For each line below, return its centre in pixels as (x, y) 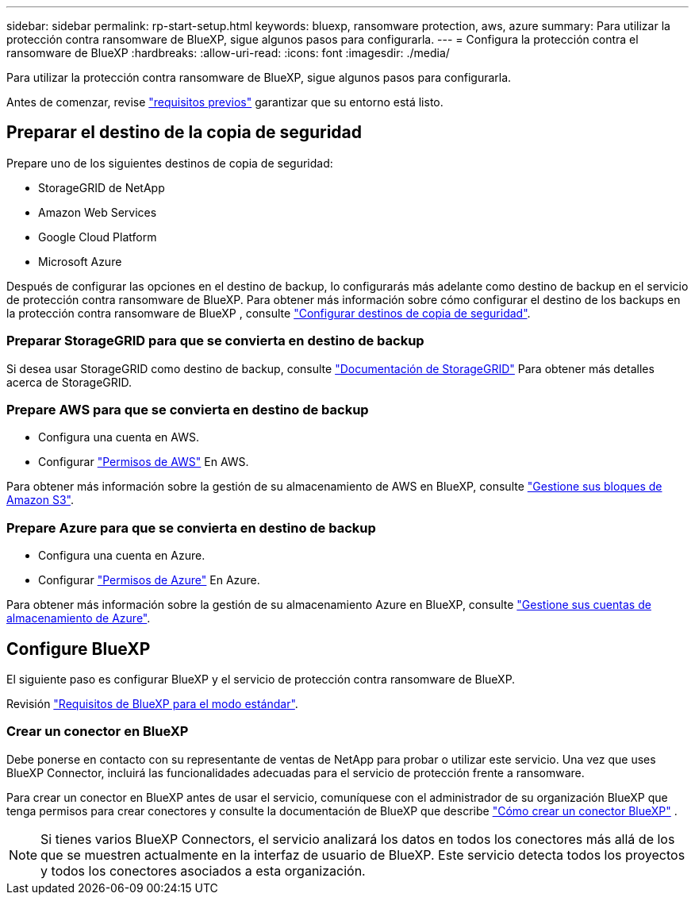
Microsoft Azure (80, 261)
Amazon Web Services (98, 212)
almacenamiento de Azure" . (79, 618)
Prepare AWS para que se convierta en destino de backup (188, 409)
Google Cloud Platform (98, 237)
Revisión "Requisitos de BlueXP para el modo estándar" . (152, 703)
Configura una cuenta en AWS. (119, 437)
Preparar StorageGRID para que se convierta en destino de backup (215, 341)
